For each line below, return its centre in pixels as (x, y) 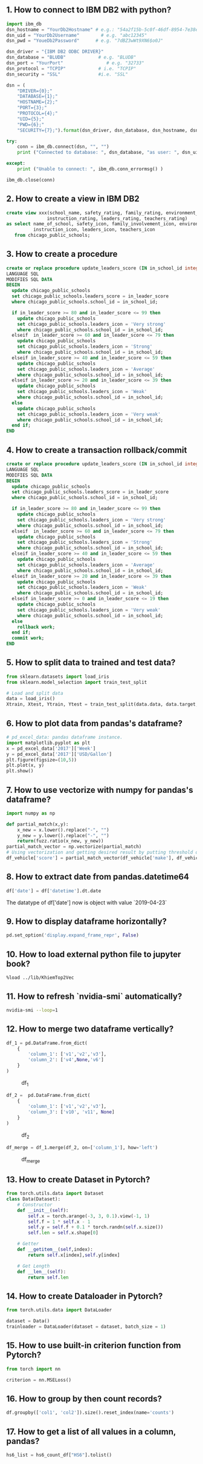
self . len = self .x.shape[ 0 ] (63, 1233)
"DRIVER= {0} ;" (35, 91)
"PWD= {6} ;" (31, 124)
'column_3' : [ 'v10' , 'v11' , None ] (71, 1112)
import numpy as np (31, 813)
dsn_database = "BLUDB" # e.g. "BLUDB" (71, 58)
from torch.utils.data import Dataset (55, 1194)
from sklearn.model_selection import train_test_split (77, 682)
